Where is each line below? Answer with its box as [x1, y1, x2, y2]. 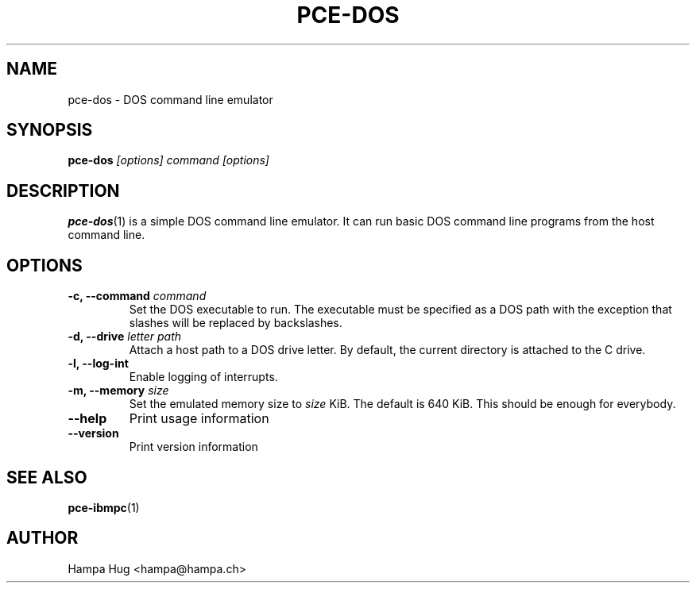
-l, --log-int [68, 356, 129, 371]
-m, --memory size [68, 383, 169, 398]
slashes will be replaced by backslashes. [129, 316, 342, 330]
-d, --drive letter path [68, 329, 182, 344]
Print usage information [129, 410, 269, 427]
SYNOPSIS [6, 120, 93, 141]
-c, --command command [68, 289, 207, 303]
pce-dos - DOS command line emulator [68, 92, 273, 106]
